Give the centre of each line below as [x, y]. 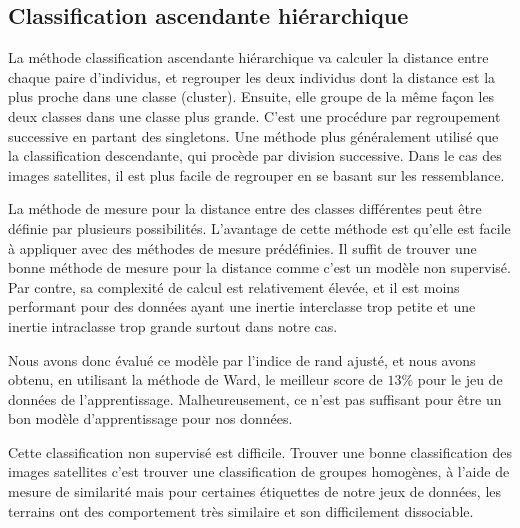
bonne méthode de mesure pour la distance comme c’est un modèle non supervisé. [259, 267]
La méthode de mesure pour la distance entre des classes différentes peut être [245, 208]
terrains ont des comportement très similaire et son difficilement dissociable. [241, 510]
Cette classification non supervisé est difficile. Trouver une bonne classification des [260, 451]
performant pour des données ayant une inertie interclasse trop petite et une [242, 306]
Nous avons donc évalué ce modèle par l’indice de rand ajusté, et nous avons [242, 359]
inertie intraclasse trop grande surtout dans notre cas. [173, 325]
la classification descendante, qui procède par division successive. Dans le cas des [255, 155]
